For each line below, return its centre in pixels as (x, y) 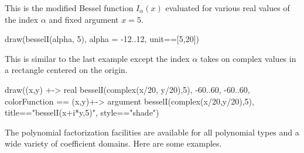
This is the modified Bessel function (69, 8)
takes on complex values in (248, 58)
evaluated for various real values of (228, 8)
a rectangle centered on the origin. (66, 70)
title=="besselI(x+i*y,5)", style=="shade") (82, 112)
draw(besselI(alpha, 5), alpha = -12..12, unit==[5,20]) (102, 39)
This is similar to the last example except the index (97, 58)
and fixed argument (84, 19)
